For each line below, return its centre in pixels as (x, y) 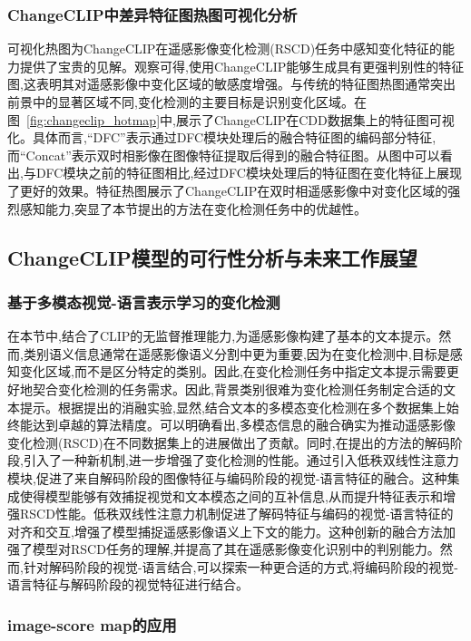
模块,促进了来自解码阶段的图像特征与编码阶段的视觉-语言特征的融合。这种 (227, 477)
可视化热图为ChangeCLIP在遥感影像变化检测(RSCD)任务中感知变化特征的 (225, 49)
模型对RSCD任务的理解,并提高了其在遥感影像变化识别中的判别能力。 (236, 549)
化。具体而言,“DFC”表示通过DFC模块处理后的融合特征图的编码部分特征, (222, 137)
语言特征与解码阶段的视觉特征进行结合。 (128, 584)
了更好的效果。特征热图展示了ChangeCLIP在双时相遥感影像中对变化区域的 (228, 190)
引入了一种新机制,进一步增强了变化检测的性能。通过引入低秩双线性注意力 (241, 460)
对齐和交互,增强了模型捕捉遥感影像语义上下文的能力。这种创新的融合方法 (225, 531)
